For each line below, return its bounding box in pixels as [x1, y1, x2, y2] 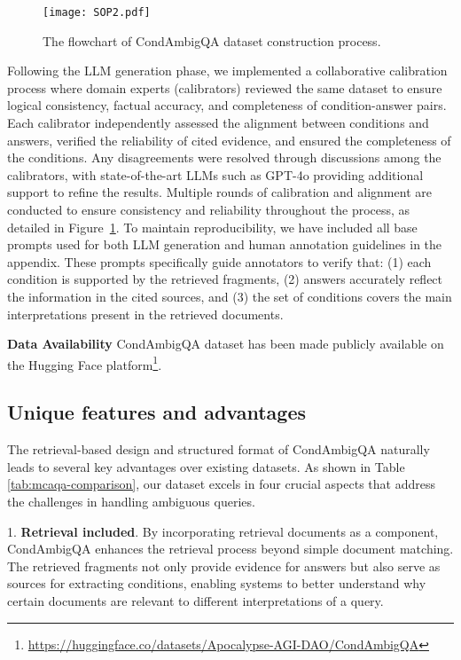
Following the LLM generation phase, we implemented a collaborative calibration [7, 61, 448, 80]
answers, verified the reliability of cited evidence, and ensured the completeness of [7, 130, 451, 149]
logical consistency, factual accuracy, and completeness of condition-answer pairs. [7, 96, 447, 114]
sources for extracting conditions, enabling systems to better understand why [7, 574, 426, 593]
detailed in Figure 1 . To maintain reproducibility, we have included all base [7, 217, 418, 236]
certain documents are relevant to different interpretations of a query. [7, 591, 384, 609]
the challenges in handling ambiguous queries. [7, 491, 255, 510]
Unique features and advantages [7, 398, 307, 426]
